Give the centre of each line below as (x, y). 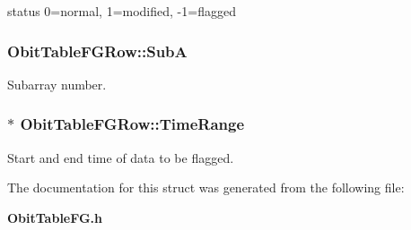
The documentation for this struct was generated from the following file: (206, 187)
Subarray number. (57, 84)
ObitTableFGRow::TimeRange (132, 124)
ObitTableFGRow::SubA (97, 51)
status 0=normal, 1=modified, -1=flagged (122, 11)
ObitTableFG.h (55, 217)
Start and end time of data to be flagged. (121, 157)
